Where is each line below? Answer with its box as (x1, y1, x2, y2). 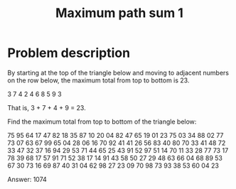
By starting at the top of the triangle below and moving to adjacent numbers (7, 68, 230, 77)
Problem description (7, 45, 130, 61)
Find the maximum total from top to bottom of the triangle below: (7, 117, 197, 126)
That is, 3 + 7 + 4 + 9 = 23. (7, 103, 87, 112)
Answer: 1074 (7, 175, 48, 183)
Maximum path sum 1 (55, 5, 183, 21)
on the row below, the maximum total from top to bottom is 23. (7, 76, 190, 85)
